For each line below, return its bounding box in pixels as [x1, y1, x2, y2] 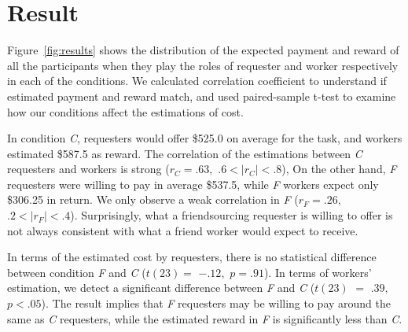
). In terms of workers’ [263, 264, 372, 280]
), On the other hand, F [281, 160, 397, 177]
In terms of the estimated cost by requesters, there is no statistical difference [7, 249, 377, 265]
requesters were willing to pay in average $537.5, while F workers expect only [7, 175, 379, 192]
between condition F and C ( [7, 264, 146, 280]
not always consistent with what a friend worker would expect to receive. [7, 222, 358, 238]
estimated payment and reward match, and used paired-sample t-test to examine [7, 87, 396, 104]
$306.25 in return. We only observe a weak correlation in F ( [7, 191, 299, 208]
